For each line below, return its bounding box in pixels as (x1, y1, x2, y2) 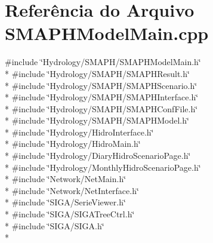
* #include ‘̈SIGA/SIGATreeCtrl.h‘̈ (5, 208, 135, 220)
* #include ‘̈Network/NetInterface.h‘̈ (5, 184, 139, 196)
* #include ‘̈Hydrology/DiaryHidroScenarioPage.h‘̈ (5, 149, 191, 162)
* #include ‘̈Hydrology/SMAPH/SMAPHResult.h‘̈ (5, 67, 190, 79)
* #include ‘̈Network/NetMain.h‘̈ (5, 173, 126, 185)
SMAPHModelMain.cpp (5, 21, 209, 45)
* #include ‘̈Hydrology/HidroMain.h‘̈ (5, 137, 141, 150)
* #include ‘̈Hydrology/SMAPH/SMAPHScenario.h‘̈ (5, 79, 197, 91)
